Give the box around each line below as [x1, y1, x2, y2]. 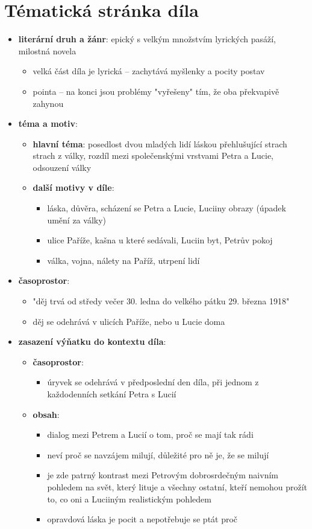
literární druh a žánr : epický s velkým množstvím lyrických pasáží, [18, 33, 276, 45]
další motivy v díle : [33, 181, 114, 194]
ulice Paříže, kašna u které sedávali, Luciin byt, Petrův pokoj [47, 234, 273, 246]
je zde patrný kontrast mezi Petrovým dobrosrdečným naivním [47, 469, 278, 481]
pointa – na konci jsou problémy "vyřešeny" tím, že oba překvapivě [33, 85, 279, 97]
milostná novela [18, 44, 76, 57]
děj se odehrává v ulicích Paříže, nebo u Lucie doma [33, 315, 225, 327]
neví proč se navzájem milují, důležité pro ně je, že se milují [47, 448, 269, 461]
